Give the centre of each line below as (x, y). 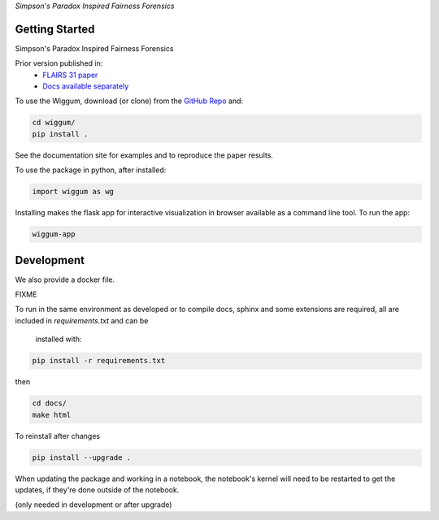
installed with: (59, 339)
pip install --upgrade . (82, 457)
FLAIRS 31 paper (70, 75)
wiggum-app (54, 234)
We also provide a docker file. (65, 279)
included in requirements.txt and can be (82, 320)
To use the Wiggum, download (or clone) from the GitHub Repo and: (129, 101)
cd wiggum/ (54, 123)
